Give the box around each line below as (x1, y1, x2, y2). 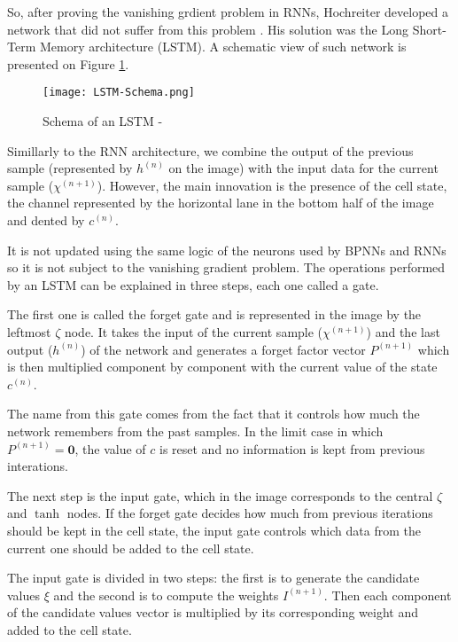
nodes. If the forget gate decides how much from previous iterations (66, 504, 433, 522)
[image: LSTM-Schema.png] (43, 86, 195, 99)
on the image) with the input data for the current (168, 159, 439, 177)
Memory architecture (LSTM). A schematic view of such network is (39, 37, 407, 56)
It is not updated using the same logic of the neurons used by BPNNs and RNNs (7, 240, 446, 259)
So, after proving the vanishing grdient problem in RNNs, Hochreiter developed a (7, 3, 449, 20)
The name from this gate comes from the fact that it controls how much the (7, 404, 420, 423)
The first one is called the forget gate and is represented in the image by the (7, 305, 422, 324)
